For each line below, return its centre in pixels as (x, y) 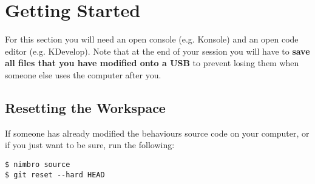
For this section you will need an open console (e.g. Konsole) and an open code (152, 39)
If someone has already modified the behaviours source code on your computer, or (157, 133)
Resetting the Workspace (85, 107)
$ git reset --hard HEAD (55, 175)
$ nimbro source (38, 164)
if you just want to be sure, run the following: (90, 145)
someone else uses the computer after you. (83, 74)
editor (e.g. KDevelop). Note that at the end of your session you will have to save (157, 51)
